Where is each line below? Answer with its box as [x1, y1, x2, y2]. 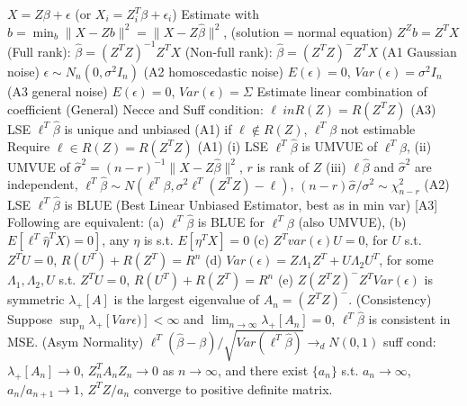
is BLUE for [197, 212, 265, 231]
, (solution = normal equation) [223, 22, 393, 41]
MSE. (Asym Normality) [7, 331, 144, 350]
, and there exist [218, 360, 309, 379]
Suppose [7, 310, 53, 329]
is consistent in [368, 310, 451, 329]
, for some [379, 250, 434, 269]
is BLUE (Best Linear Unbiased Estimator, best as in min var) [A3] [64, 194, 438, 213]
